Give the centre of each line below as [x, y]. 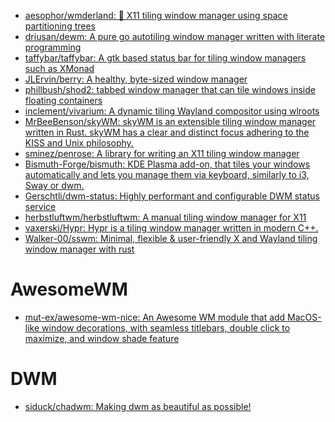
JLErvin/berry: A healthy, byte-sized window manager [136, 79]
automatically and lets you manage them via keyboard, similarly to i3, [167, 174]
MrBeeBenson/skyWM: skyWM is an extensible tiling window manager [170, 121]
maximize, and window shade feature [102, 338]
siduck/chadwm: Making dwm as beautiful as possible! [138, 406]
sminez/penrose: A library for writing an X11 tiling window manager [162, 153]
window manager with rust [79, 249]
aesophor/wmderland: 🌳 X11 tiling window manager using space [156, 15]
